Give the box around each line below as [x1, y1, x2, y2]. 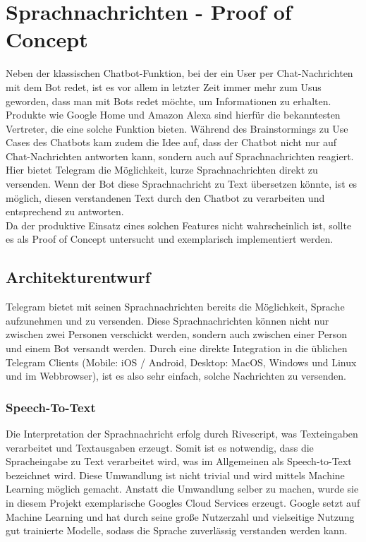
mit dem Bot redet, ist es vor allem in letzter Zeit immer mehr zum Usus [6, 79, 322, 94]
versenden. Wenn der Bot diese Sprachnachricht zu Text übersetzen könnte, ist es [6, 176, 358, 191]
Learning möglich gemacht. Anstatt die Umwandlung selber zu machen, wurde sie [6, 481, 359, 496]
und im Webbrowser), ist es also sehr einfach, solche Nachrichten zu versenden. [6, 368, 346, 383]
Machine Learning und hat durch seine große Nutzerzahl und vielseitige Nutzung [6, 509, 355, 524]
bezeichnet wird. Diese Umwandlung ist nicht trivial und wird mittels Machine [6, 467, 345, 482]
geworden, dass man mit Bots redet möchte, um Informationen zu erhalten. [6, 93, 331, 108]
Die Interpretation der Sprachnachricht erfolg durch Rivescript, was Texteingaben [6, 426, 358, 441]
